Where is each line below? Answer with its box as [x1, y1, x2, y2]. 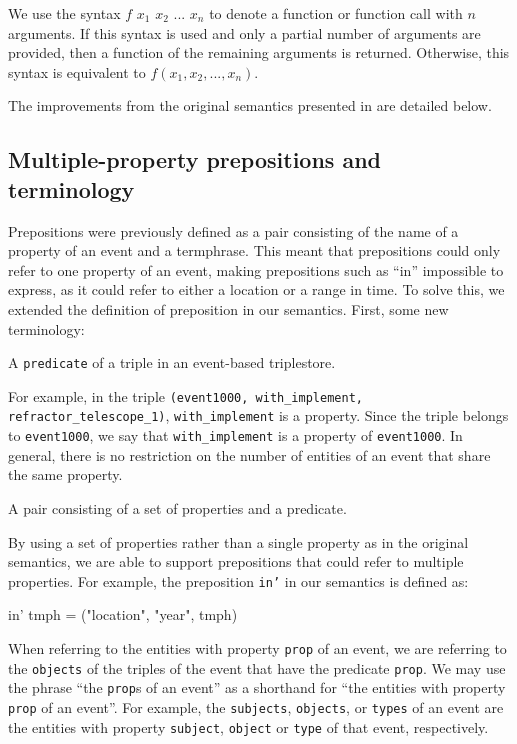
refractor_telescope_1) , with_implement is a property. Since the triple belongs [8, 405, 509, 426]
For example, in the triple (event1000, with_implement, [8, 385, 363, 406]
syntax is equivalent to [8, 61, 146, 82]
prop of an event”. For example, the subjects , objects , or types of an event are [8, 696, 504, 717]
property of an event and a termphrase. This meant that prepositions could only [8, 240, 501, 261]
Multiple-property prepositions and [8, 144, 382, 175]
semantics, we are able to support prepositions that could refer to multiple [8, 551, 464, 572]
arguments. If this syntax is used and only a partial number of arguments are [8, 22, 481, 43]
